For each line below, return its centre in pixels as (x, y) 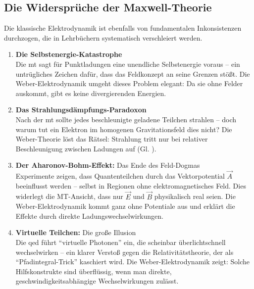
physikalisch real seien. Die (195, 196)
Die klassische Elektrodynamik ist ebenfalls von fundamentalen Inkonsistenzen (123, 28)
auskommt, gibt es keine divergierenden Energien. (91, 93)
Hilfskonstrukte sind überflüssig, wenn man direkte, (94, 271)
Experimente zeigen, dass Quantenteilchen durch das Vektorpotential (120, 176)
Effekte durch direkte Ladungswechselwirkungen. (89, 216)
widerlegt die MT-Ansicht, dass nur (69, 196)
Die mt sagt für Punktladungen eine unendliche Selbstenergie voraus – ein (128, 64)
